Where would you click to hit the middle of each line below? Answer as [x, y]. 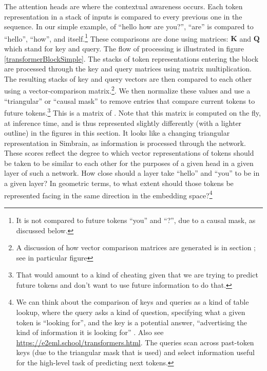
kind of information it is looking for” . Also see [90, 332]
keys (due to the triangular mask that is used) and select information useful [135, 352]
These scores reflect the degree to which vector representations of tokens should [129, 153]
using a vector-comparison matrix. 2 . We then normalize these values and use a [127, 90]
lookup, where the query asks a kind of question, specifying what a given [131, 312]
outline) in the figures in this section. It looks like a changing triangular [117, 133]
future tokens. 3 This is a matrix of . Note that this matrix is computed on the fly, [132, 112]
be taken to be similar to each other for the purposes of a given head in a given [129, 163]
